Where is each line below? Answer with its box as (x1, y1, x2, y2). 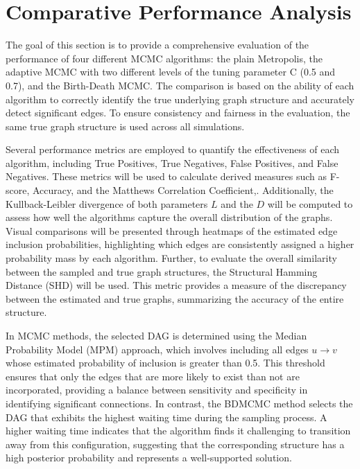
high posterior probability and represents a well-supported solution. (6, 450, 292, 465)
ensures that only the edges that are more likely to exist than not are (6, 369, 300, 383)
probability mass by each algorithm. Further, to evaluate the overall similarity (6, 251, 337, 265)
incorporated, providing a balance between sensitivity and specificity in (6, 382, 308, 397)
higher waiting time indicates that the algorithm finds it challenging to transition (6, 423, 351, 438)
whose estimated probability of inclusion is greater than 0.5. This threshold (6, 355, 325, 370)
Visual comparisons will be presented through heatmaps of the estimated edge (6, 223, 338, 238)
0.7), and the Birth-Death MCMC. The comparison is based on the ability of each (6, 78, 354, 92)
